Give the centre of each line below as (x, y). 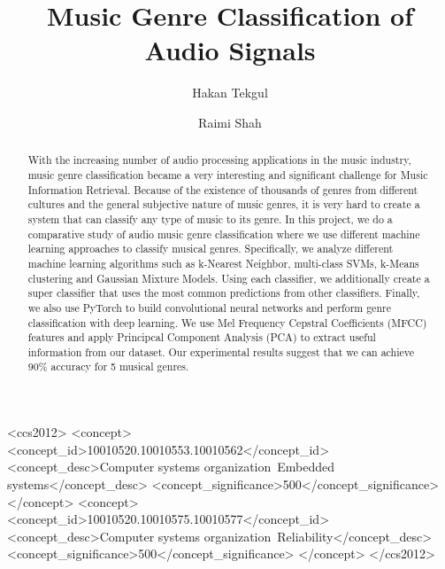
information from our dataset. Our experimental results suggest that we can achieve (221, 351)
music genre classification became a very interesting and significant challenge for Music (228, 174)
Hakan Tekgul (230, 93)
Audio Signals (230, 50)
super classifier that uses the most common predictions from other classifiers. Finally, (224, 293)
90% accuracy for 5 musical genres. (108, 366)
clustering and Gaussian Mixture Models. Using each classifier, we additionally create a (229, 278)
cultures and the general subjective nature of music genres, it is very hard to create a (224, 204)
